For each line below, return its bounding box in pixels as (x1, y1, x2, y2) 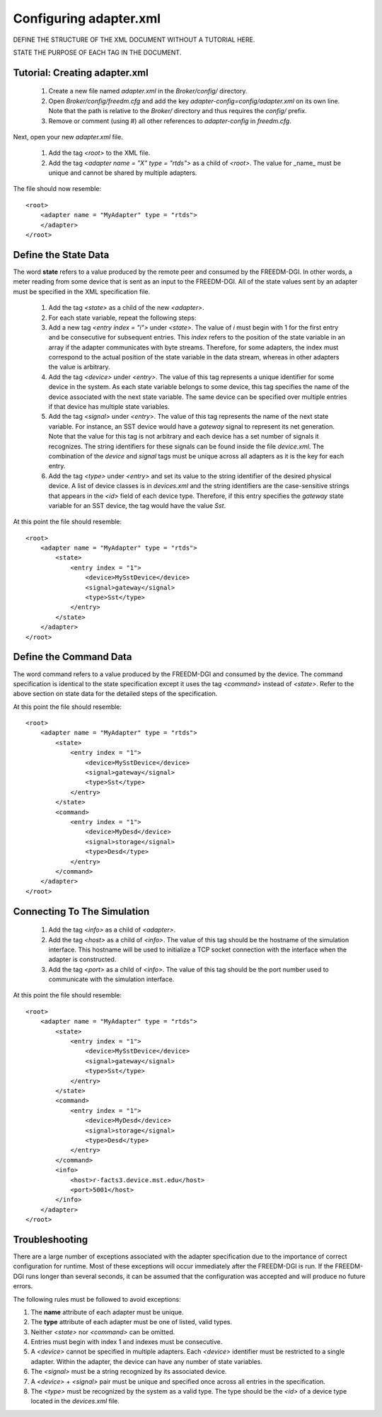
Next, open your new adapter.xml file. (13, 132, 123, 141)
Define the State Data (13, 248, 110, 261)
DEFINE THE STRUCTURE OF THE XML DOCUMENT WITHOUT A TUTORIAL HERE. (13, 35, 255, 44)
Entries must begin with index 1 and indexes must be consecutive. (30, 1338, 223, 1346)
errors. (13, 1282, 33, 1290)
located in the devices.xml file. (30, 1397, 120, 1406)
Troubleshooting (13, 1233, 88, 1245)
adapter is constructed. (48, 955, 117, 964)
